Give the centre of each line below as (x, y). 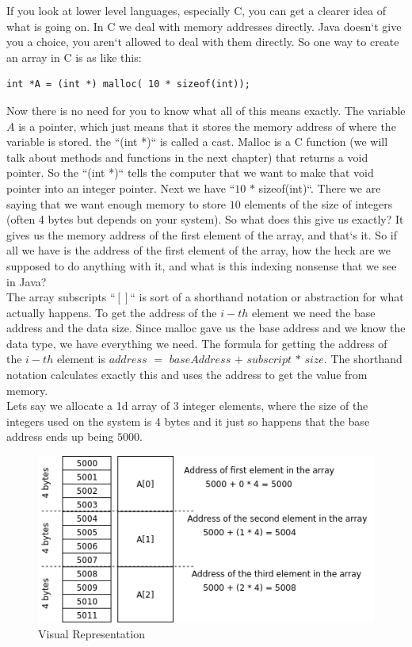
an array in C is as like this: (74, 57)
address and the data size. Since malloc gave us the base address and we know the (206, 328)
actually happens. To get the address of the (112, 312)
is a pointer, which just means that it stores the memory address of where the (207, 126)
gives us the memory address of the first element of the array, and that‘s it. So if (202, 234)
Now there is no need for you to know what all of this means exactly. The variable (206, 110)
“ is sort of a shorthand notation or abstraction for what (267, 297)
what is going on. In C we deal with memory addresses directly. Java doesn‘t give (204, 26)
